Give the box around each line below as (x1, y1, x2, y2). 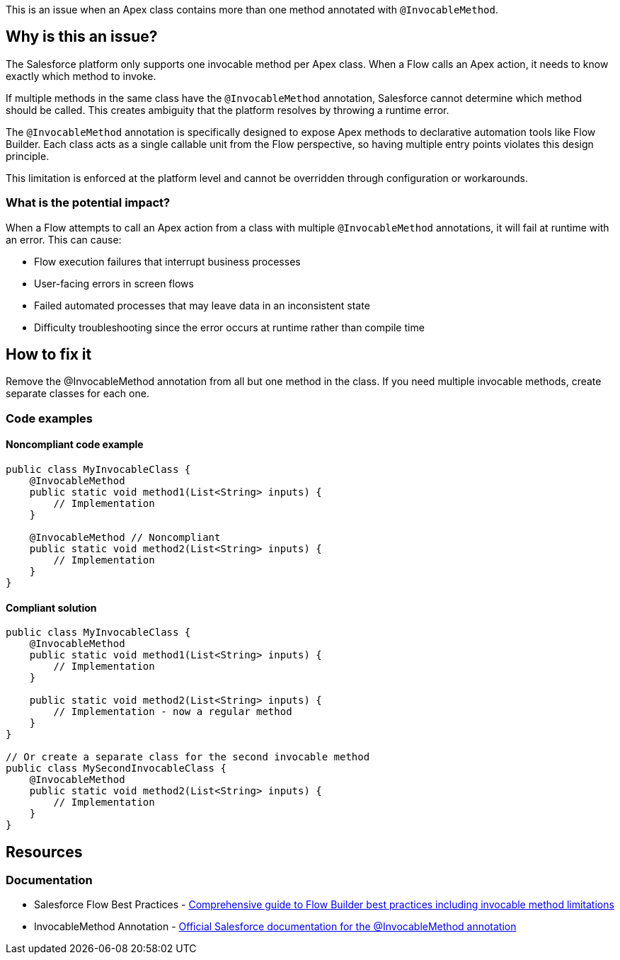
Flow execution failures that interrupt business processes (34, 255, 301, 268)
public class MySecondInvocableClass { (6, 762, 226, 775)
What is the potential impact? (6, 195, 171, 210)
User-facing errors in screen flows (34, 277, 194, 290)
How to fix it (6, 345, 92, 364)
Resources (6, 842, 83, 861)
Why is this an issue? (6, 28, 158, 46)
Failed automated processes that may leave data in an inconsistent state (34, 299, 370, 312)
